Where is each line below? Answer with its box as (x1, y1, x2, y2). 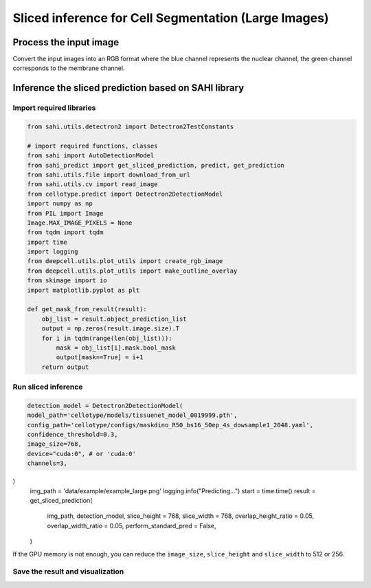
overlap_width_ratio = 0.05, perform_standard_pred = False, (47, 521, 216, 530)
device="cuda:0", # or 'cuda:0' (27, 450, 137, 457)
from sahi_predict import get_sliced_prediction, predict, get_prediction (27, 161, 285, 169)
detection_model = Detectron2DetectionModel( (27, 402, 183, 409)
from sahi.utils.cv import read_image (27, 181, 158, 188)
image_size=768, (27, 440, 82, 448)
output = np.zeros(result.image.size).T (41, 325, 180, 332)
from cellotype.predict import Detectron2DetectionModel (27, 190, 223, 198)
